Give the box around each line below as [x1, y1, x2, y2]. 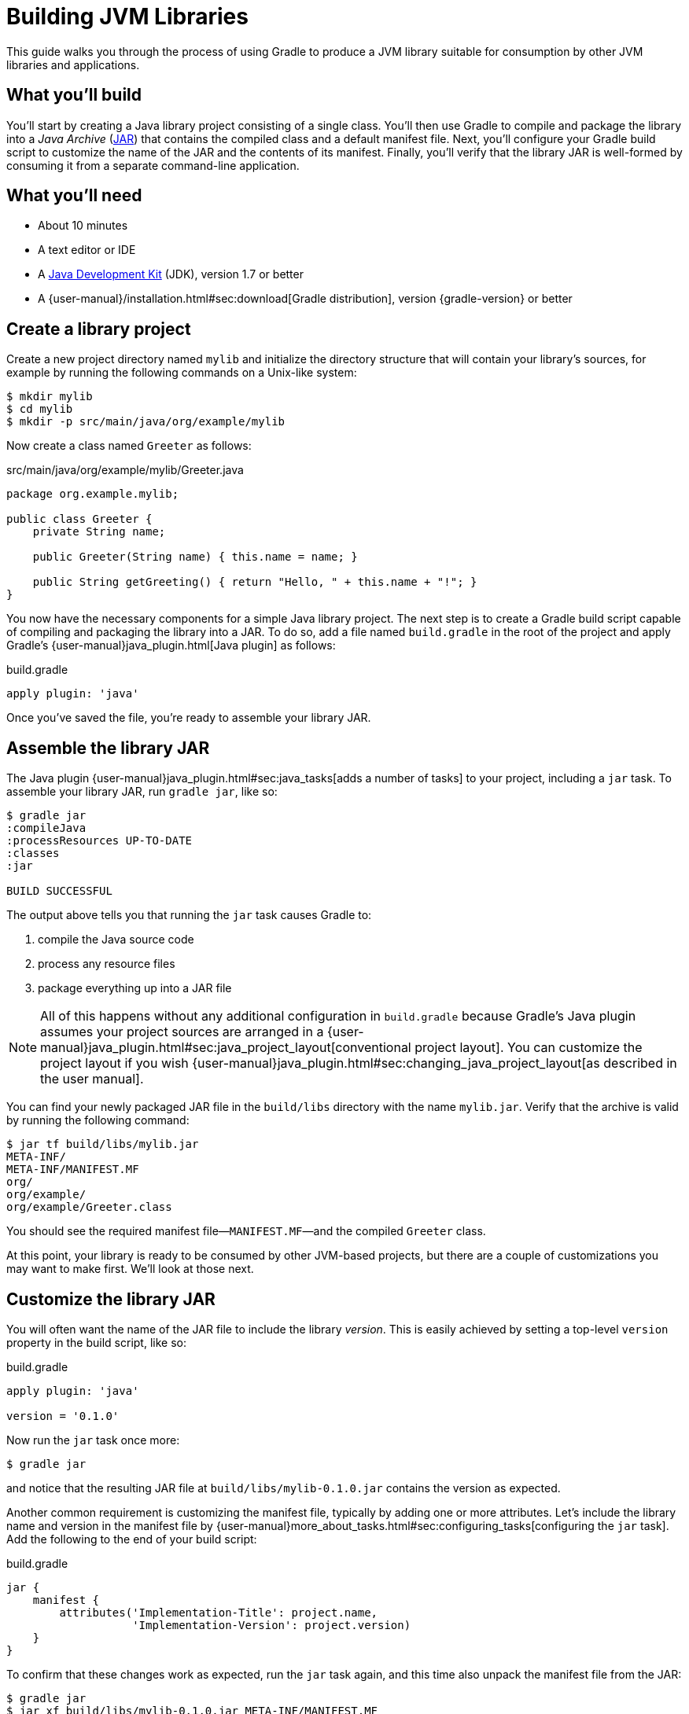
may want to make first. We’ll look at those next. [6, 1262, 254, 1276]
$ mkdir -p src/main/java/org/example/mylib [6, 415, 286, 428]
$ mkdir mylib [6, 390, 93, 403]
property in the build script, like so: [6, 1335, 186, 1349]
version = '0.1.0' [6, 1409, 120, 1422]
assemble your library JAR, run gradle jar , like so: [6, 785, 278, 799]
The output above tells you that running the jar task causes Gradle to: [6, 908, 372, 922]
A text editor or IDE [38, 243, 136, 257]
